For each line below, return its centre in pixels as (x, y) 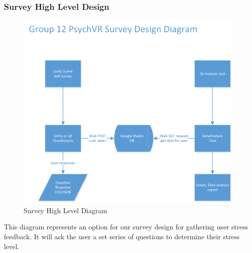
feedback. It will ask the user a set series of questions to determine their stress (122, 237)
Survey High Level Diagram (65, 210)
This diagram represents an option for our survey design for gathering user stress (126, 227)
